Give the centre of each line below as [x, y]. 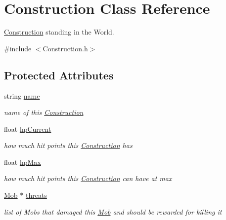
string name [22, 95]
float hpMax [23, 162]
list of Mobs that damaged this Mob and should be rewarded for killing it [113, 211]
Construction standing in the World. [59, 32]
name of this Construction [44, 112]
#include [18, 48]
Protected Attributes [59, 75]
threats [36, 195]
